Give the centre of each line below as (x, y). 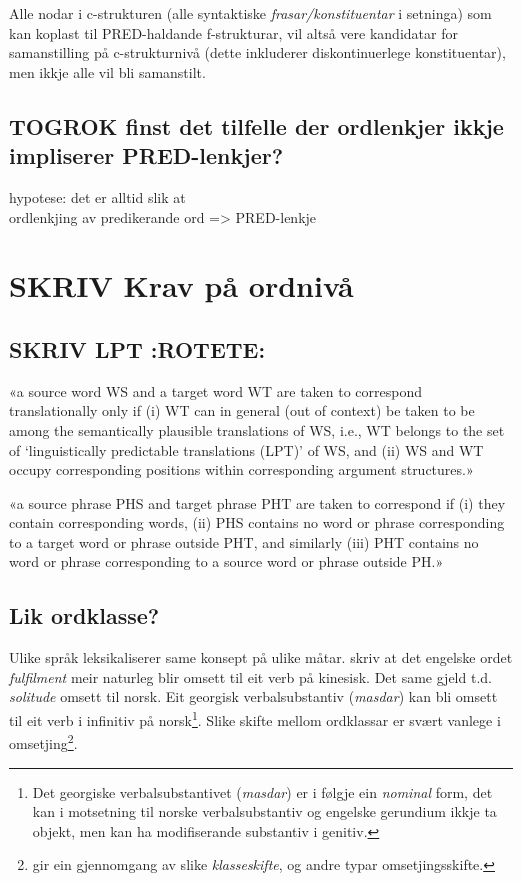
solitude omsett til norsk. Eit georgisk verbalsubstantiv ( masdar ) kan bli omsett (253, 696)
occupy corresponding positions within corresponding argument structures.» (241, 469)
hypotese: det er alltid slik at (97, 196)
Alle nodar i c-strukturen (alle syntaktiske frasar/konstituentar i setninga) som (250, 13)
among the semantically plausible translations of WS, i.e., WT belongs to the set (257, 429)
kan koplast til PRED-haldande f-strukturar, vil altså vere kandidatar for (233, 32)
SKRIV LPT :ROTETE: (137, 348)
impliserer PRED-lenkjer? (146, 155)
